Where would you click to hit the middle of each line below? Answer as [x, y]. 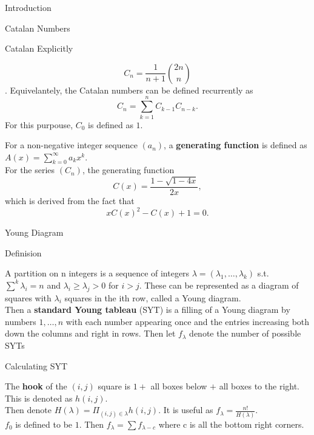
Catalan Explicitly [39, 48]
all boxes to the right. [259, 386]
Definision [23, 252]
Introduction [28, 7]
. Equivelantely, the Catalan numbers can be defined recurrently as [129, 90]
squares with [28, 297]
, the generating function [128, 170]
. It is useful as [186, 410]
